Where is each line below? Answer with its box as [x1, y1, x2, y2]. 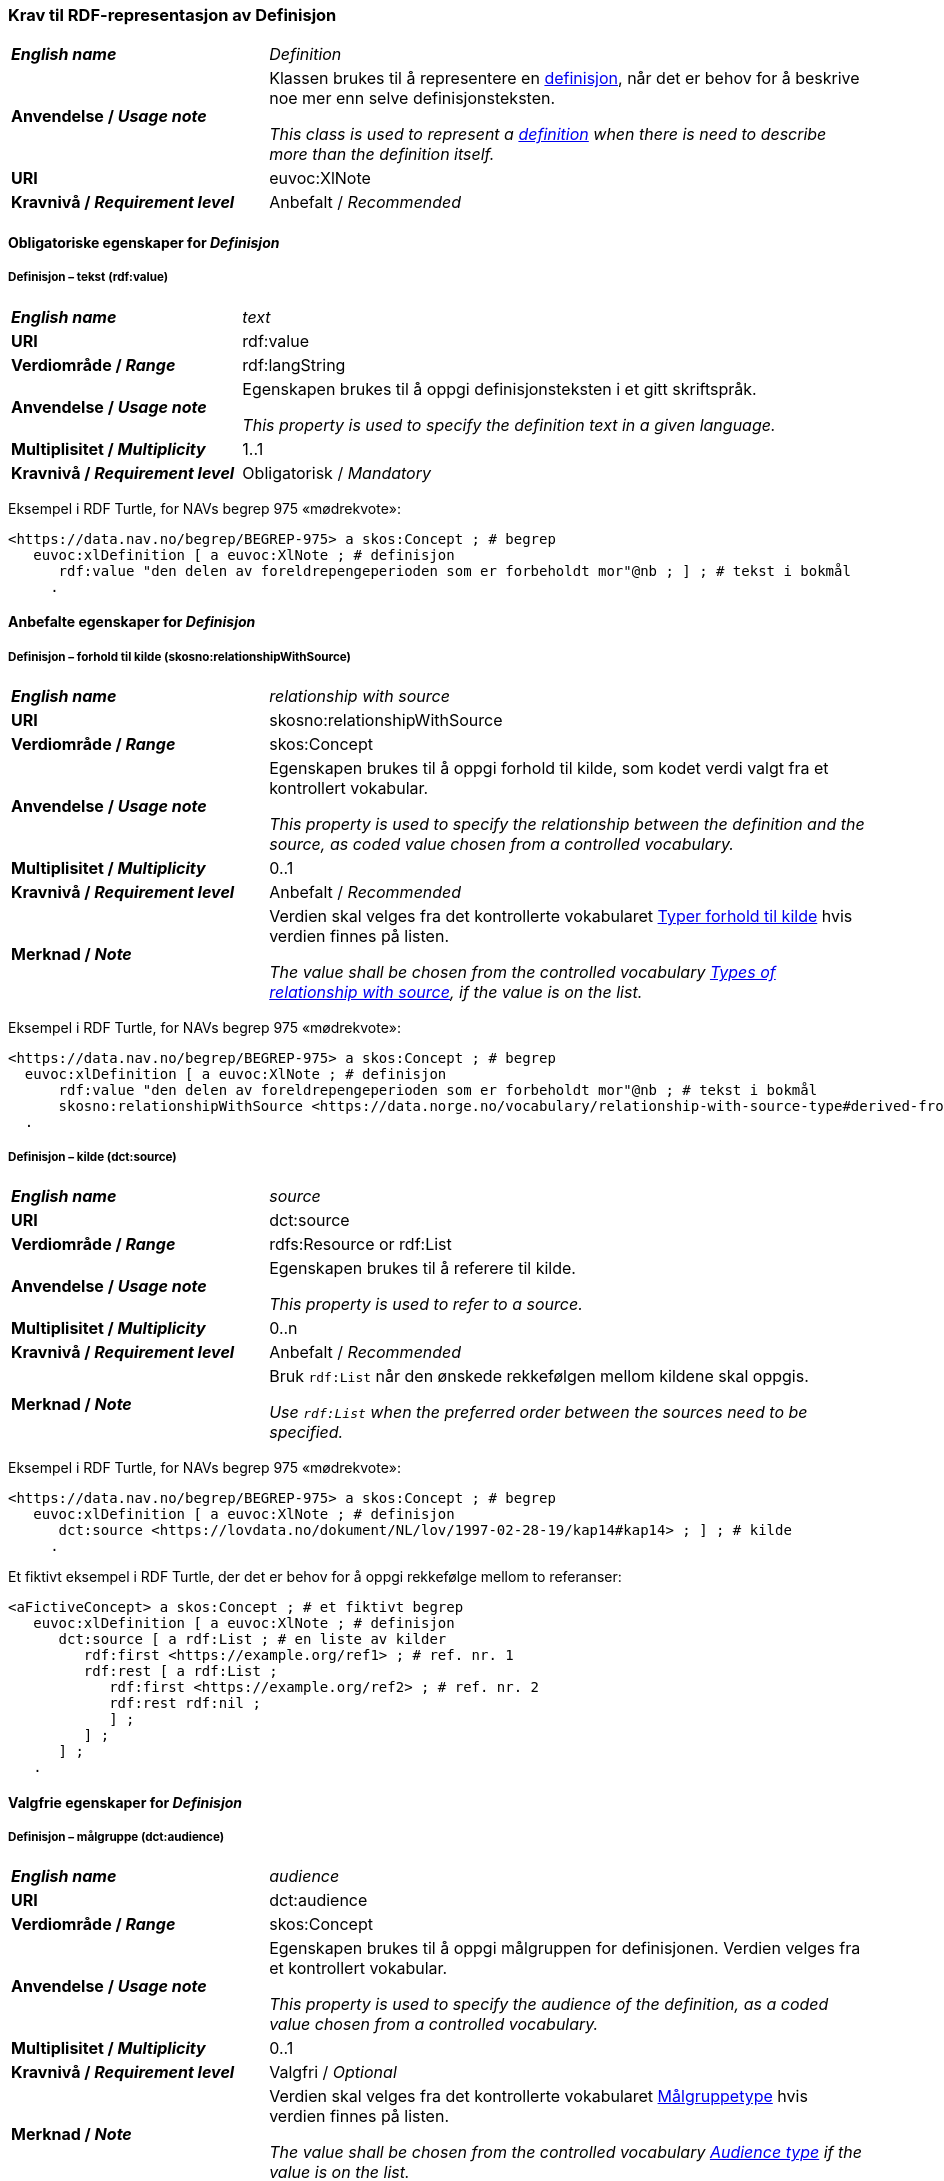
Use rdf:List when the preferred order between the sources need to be [269, 1401, 808, 1422]
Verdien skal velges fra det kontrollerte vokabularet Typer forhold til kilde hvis [269, 906, 853, 927]
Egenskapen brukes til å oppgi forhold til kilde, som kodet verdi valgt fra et [269, 758, 829, 779]
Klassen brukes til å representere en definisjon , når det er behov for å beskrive [269, 68, 860, 89]
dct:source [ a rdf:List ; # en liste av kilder [58, 1630, 447, 1647]
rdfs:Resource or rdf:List [269, 1233, 452, 1254]
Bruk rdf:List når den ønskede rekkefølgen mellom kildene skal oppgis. [269, 1365, 809, 1386]
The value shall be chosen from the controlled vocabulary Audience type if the [269, 2142, 862, 2163]
